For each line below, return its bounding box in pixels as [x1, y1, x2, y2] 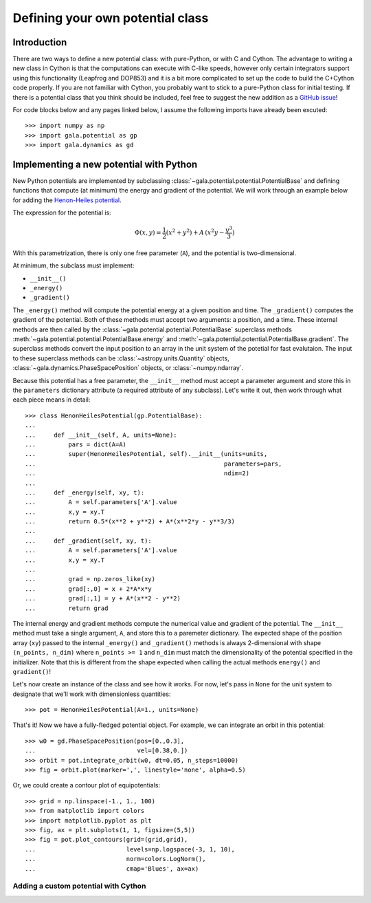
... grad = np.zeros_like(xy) [25, 575, 156, 583]
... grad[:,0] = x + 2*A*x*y [25, 585, 153, 593]
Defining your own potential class [12, 10, 209, 25]
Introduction [12, 36, 67, 48]
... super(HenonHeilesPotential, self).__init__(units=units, [25, 450, 268, 458]
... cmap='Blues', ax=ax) [25, 864, 199, 873]
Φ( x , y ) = [134, 229, 161, 237]
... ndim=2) [25, 470, 250, 477]
